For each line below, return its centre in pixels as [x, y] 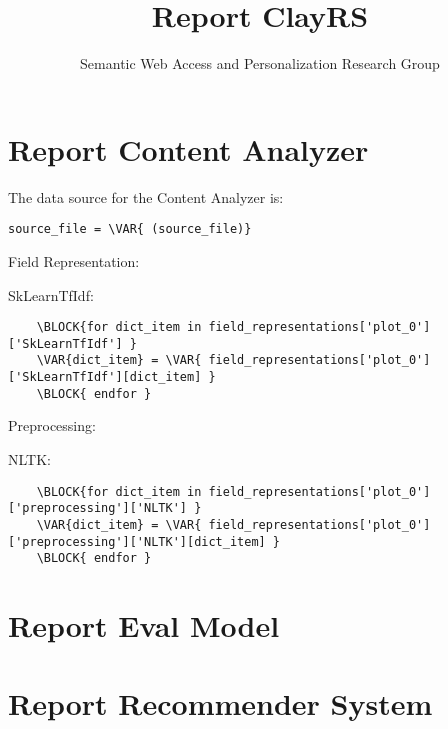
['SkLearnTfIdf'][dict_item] [105, 377]
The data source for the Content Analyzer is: [146, 196]
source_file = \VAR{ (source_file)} [130, 229]
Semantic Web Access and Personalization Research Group [260, 63]
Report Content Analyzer [188, 148]
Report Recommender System [220, 703]
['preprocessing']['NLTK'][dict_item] [137, 541]
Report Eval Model [144, 625]
